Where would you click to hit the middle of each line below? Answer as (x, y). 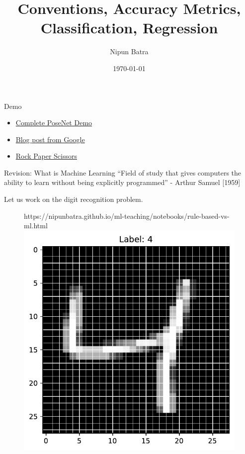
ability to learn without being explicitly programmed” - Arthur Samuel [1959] (122, 182)
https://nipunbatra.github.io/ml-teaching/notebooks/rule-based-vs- (127, 216)
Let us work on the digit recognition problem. (74, 199)
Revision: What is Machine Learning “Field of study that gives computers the (123, 172)
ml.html (36, 226)
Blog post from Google (50, 139)
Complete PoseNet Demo (54, 123)
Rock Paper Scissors (46, 156)
